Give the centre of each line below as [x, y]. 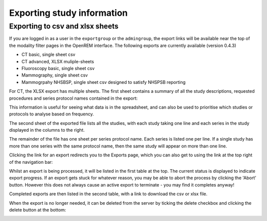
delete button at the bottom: [38, 210]
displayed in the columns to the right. [47, 130]
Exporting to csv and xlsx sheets [64, 26]
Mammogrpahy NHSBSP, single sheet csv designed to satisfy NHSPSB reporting [104, 82]
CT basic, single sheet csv [48, 55]
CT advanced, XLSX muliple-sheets [58, 61]
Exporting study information [68, 13]
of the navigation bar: [31, 162]
